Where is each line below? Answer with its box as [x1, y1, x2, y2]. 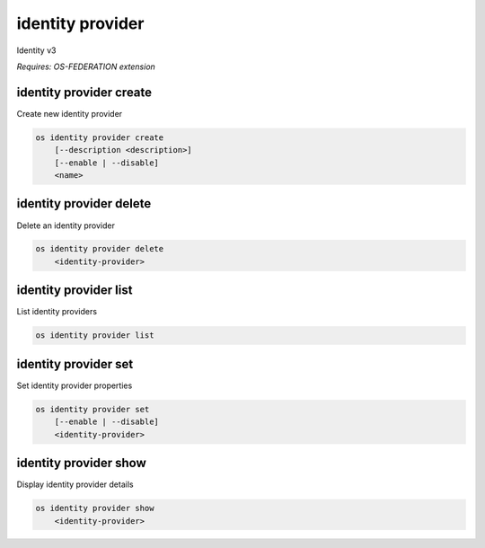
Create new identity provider [16, 108, 123, 119]
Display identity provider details [16, 479, 134, 490]
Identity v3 [16, 45, 57, 56]
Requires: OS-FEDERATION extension [16, 61, 156, 72]
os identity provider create [35, 132, 164, 143]
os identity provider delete [35, 243, 164, 254]
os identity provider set [35, 404, 150, 414]
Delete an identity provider [16, 220, 116, 231]
